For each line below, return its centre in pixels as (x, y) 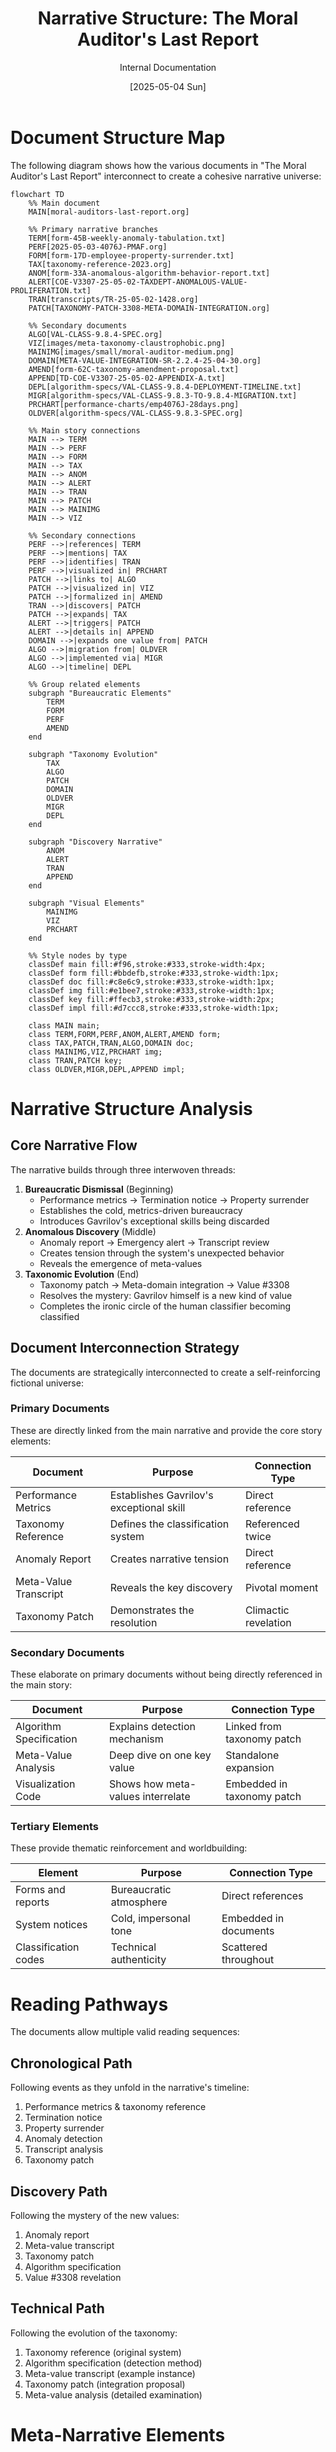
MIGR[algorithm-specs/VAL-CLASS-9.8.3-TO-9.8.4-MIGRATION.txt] (163, 395)
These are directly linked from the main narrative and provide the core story (166, 1430)
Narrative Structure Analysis (131, 1108)
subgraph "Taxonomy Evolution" (93, 754)
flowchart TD (37, 194)
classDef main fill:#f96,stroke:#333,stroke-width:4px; (147, 964)
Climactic (267, 1610)
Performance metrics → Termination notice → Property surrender (174, 1199)
